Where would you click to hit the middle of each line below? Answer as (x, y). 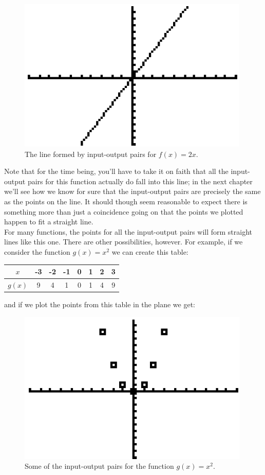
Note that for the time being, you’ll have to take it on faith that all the (116, 171)
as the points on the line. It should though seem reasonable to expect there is (126, 201)
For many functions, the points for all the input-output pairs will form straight (128, 231)
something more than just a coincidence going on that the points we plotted (124, 211)
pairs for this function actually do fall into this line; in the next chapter (140, 181)
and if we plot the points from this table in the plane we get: (100, 304)
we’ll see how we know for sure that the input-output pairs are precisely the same (132, 191)
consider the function (37, 251)
